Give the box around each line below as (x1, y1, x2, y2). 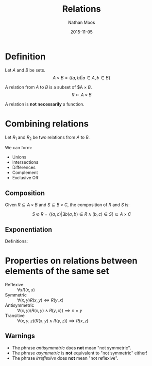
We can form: (5, 145, 33, 151)
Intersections (12, 159, 39, 165)
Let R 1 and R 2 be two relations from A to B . (5, 134, 90, 141)
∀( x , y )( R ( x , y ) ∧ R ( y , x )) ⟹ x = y (17, 307, 83, 313)
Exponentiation (5, 225, 52, 234)
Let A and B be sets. (5, 67, 46, 73)
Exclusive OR (12, 175, 39, 181)
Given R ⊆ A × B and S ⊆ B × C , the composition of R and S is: (5, 202, 130, 208)
